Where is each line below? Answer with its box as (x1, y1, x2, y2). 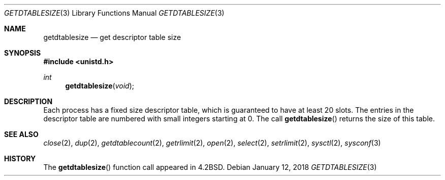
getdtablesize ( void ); (65, 81, 135, 90)
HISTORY (4, 154, 36, 163)
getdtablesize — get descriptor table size (43, 33, 181, 41)
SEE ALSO (4, 130, 39, 139)
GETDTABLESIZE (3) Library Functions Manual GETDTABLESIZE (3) (4, 9, 225, 17)
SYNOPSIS (4, 49, 41, 57)
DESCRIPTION (4, 97, 53, 106)
